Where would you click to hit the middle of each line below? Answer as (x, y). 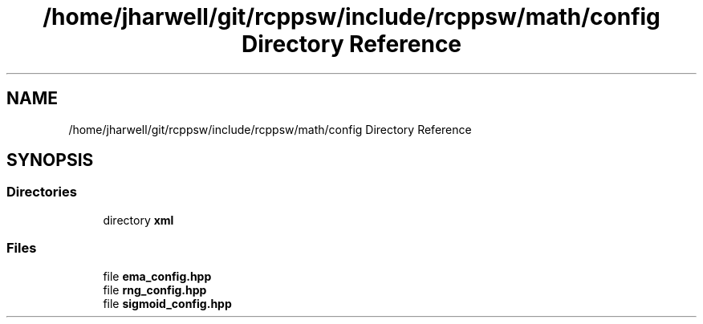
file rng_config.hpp (155, 290)
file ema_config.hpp (157, 276)
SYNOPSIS (50, 160)
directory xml (138, 220)
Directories (42, 192)
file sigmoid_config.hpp (167, 303)
